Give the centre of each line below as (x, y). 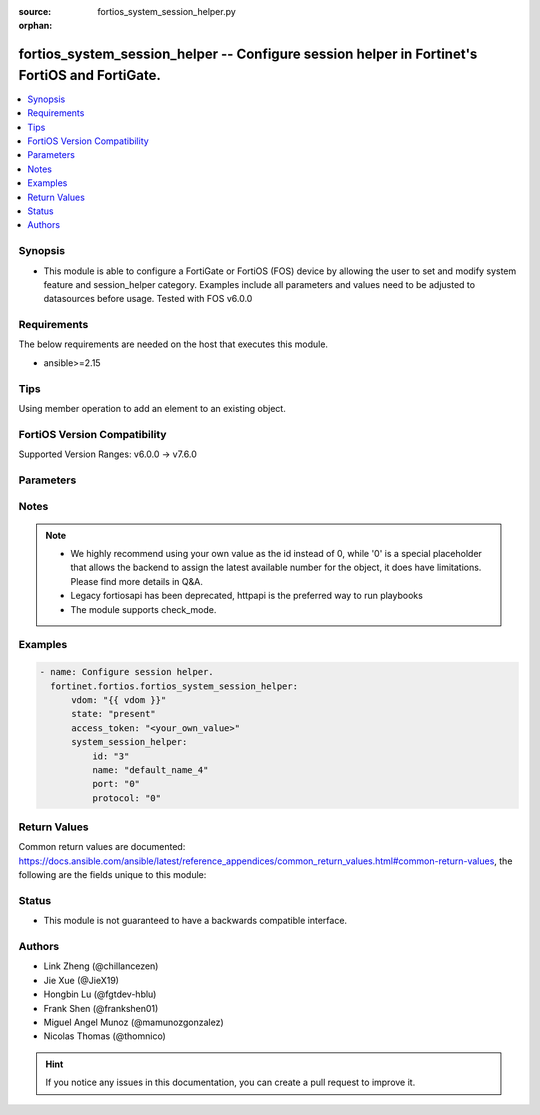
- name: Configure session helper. (126, 672)
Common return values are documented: (102, 847)
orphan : (35, 26)
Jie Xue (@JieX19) (81, 980)
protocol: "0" (126, 798)
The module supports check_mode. (143, 609)
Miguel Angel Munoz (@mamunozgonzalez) (133, 1022)
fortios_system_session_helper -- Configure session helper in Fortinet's (248, 54)
